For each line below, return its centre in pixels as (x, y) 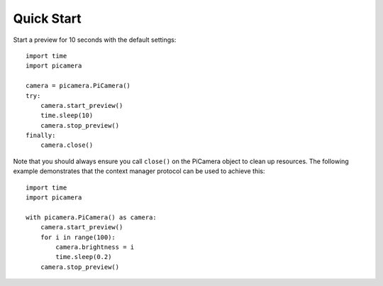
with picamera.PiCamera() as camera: (91, 217)
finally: (41, 136)
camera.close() (67, 145)
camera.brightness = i (95, 247)
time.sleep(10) (67, 116)
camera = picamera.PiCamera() (78, 86)
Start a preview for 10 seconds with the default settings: (95, 40)
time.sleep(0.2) (84, 257)
